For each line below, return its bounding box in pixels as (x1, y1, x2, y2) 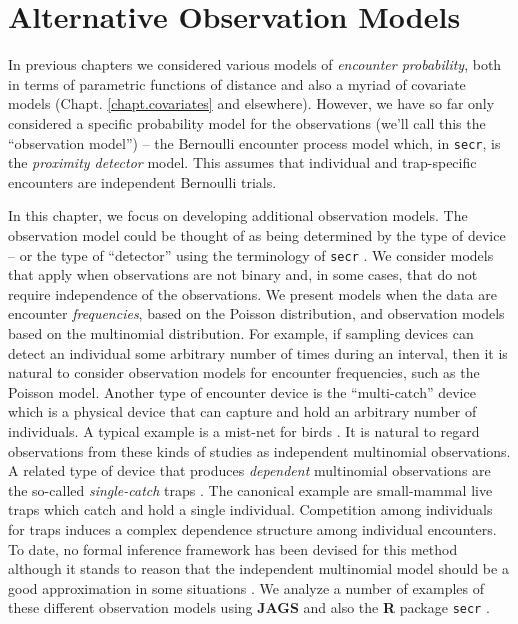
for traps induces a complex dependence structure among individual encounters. (8, 518, 497, 539)
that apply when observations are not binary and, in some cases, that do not (8, 264, 478, 285)
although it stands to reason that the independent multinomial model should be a (8, 558, 509, 579)
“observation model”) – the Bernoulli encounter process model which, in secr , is (8, 132, 501, 153)
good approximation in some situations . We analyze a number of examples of (8, 577, 485, 598)
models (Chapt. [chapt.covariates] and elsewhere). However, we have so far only (8, 93, 495, 114)
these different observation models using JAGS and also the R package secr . (8, 597, 490, 618)
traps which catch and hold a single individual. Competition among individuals (8, 499, 493, 520)
